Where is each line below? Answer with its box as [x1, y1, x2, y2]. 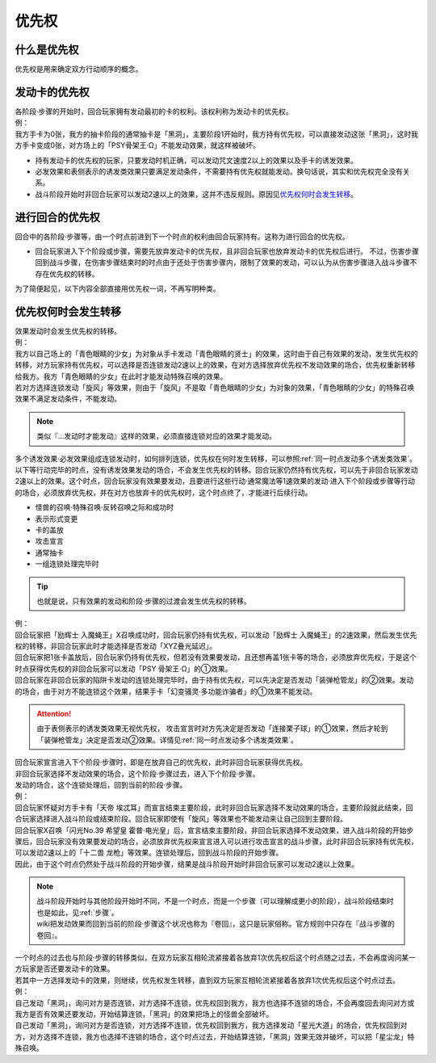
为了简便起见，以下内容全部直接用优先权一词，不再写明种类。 [15, 284, 220, 294]
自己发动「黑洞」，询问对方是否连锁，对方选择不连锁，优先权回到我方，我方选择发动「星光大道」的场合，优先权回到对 [15, 1020, 408, 1030]
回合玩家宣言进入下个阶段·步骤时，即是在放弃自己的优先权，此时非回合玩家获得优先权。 [15, 758, 308, 767]
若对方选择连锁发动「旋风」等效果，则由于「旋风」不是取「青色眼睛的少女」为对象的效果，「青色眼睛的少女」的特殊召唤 [15, 383, 415, 393]
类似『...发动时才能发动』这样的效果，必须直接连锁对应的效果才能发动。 [36, 431, 277, 441]
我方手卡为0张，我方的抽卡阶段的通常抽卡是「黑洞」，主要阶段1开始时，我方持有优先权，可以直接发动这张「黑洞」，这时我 [15, 129, 419, 139]
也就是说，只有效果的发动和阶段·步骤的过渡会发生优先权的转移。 [36, 596, 252, 606]
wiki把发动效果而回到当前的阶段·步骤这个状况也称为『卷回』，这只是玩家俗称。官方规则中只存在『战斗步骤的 [36, 919, 395, 929]
